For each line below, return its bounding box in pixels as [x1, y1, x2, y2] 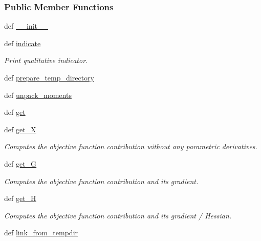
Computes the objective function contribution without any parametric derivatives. [4, 141, 257, 152]
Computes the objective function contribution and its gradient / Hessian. [4, 210, 232, 220]
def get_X [4, 124, 36, 134]
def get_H [4, 193, 36, 204]
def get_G [4, 158, 37, 169]
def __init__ [4, 21, 48, 31]
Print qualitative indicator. [4, 55, 88, 66]
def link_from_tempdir [4, 227, 78, 238]
